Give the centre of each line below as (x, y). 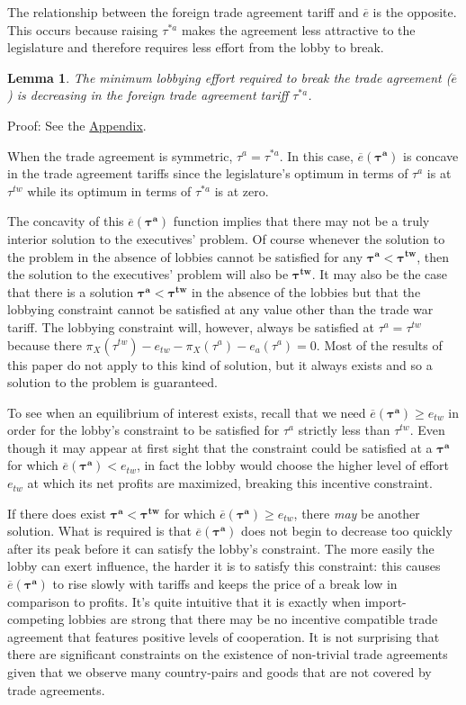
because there (45, 344)
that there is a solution (71, 291)
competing (36, 619)
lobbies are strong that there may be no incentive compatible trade (253, 619)
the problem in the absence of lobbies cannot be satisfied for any (185, 256)
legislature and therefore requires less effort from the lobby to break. (196, 47)
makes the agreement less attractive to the (298, 29)
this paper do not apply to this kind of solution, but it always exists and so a (220, 364)
